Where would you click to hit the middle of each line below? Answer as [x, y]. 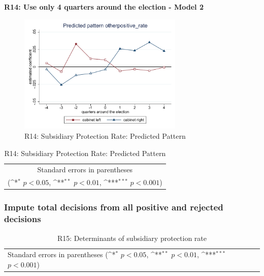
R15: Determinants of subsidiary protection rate [132, 238]
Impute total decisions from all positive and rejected [114, 207]
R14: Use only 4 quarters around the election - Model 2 [104, 7]
